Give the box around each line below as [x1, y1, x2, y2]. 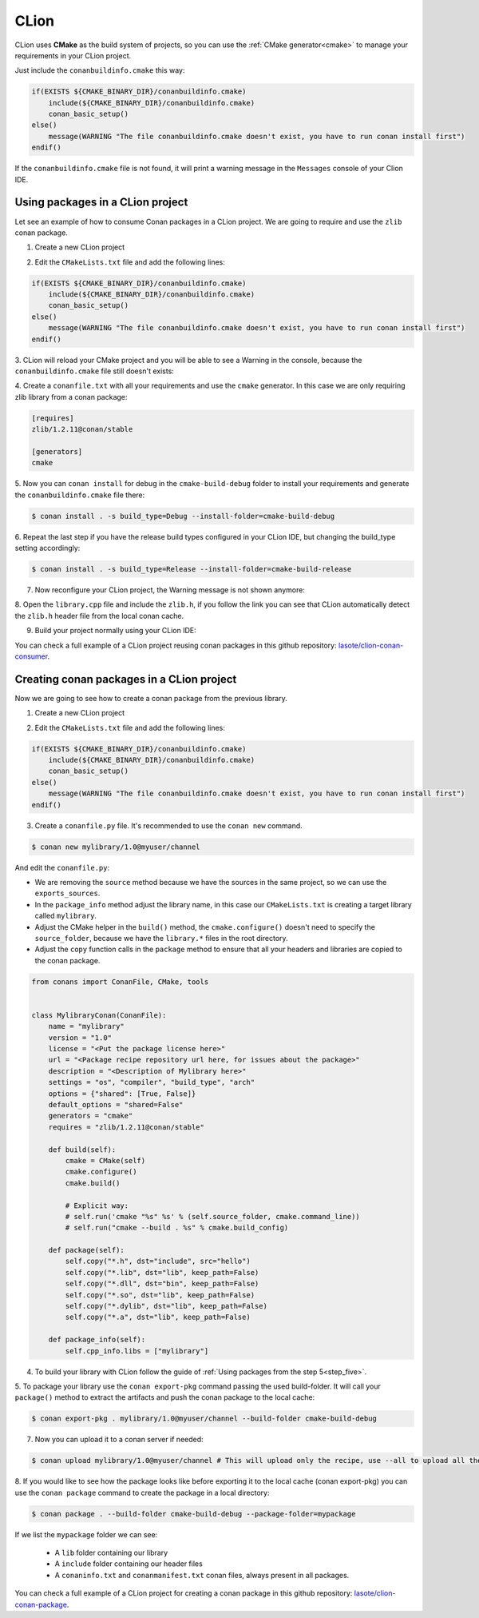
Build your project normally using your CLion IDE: [34, 626, 196, 636]
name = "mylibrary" [48, 1022, 125, 1031]
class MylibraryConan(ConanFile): [31, 1010, 167, 1019]
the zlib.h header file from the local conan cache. [14, 611, 184, 620]
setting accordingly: [14, 544, 81, 553]
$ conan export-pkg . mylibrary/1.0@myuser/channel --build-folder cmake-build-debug [31, 1414, 377, 1423]
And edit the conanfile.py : [14, 863, 110, 872]
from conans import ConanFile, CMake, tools [31, 977, 209, 986]
